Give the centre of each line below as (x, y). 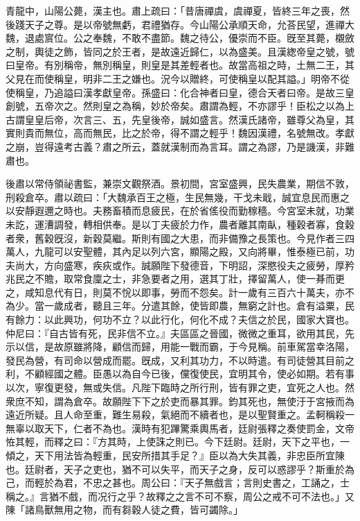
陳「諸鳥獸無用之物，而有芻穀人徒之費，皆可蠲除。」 (124, 510)
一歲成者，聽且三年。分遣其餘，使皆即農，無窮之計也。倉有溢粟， (194, 306)
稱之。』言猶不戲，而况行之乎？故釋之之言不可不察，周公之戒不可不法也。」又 (180, 496)
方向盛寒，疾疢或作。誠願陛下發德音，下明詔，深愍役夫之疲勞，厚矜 (199, 265)
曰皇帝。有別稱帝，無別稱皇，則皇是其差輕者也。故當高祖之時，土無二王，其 (180, 65)
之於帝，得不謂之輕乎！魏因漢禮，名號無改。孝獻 (243, 133)
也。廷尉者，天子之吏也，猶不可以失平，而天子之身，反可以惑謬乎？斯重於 (175, 469)
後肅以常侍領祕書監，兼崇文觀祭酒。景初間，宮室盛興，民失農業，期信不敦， (180, 183)
